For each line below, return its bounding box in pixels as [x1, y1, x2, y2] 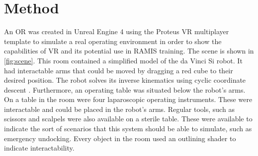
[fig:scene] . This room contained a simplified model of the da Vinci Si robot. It [4, 55, 243, 65]
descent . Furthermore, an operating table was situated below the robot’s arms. [4, 84, 246, 95]
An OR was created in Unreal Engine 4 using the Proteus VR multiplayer [4, 26, 229, 37]
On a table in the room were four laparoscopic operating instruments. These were [4, 94, 253, 104]
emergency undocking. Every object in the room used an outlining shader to [4, 133, 236, 143]
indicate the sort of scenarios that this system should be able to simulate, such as [4, 123, 252, 134]
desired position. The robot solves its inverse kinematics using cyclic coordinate [4, 75, 246, 85]
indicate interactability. [4, 143, 75, 153]
